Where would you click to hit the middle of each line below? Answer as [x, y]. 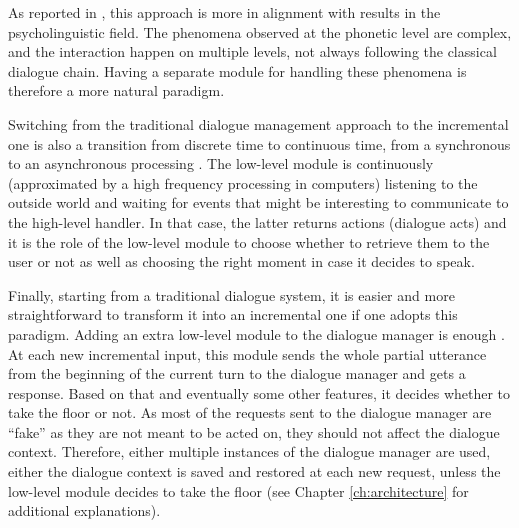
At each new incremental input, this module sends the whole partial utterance [247, 353]
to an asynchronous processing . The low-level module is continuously [221, 163]
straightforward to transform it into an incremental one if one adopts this [233, 314]
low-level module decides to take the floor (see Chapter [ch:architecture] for [238, 490]
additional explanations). [84, 510]
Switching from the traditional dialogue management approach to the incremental [258, 123]
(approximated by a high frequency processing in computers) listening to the [243, 182]
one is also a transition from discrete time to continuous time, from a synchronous [259, 143]
